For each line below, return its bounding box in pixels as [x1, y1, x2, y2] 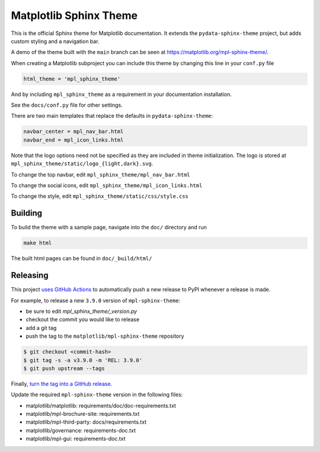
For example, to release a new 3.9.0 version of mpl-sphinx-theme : [11, 297, 181, 304]
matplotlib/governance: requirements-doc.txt [25, 427, 136, 434]
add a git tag [25, 324, 57, 331]
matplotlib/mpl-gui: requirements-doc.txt [25, 435, 126, 443]
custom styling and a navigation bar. [11, 37, 100, 44]
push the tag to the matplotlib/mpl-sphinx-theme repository [25, 332, 184, 340]
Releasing [11, 270, 49, 281]
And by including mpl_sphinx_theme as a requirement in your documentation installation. [11, 91, 232, 98]
